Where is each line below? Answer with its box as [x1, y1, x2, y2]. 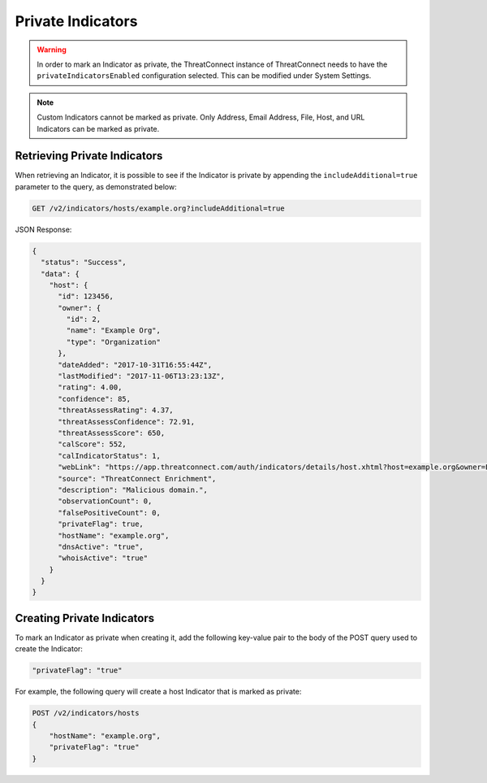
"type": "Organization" [66, 337, 162, 346]
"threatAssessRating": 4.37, [58, 406, 174, 415]
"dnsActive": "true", [58, 542, 144, 551]
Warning [37, 45, 67, 54]
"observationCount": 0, [58, 497, 153, 506]
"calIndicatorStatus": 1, [58, 451, 162, 460]
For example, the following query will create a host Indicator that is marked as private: [15, 687, 302, 697]
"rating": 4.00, [58, 383, 123, 392]
